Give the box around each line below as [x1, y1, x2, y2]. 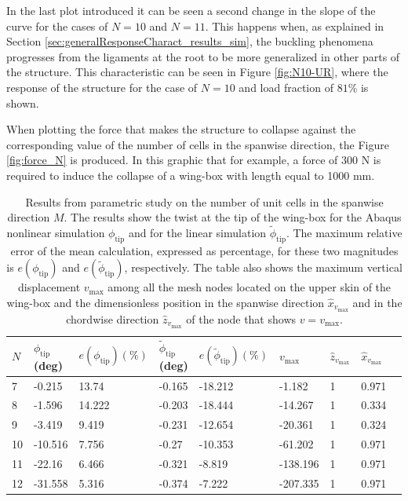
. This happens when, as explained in [205, 17, 384, 34]
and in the [352, 294, 403, 310]
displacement [18, 279, 81, 295]
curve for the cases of [6, 17, 108, 34]
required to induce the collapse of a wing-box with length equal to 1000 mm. [6, 166, 375, 183]
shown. [6, 94, 39, 111]
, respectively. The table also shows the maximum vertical [124, 259, 403, 276]
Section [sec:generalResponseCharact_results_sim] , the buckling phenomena [6, 33, 373, 49]
